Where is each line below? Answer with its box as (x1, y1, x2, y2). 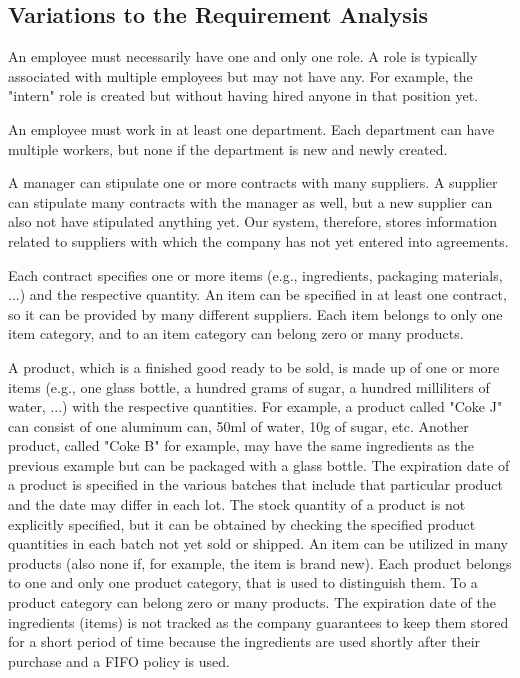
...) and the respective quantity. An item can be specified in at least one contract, (8, 284, 507, 305)
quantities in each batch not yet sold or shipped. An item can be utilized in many (8, 533, 508, 554)
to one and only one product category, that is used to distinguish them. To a (8, 572, 478, 593)
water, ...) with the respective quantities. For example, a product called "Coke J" (8, 396, 503, 417)
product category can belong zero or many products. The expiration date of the (8, 592, 496, 613)
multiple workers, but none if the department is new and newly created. (8, 138, 448, 159)
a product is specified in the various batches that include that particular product (8, 474, 503, 495)
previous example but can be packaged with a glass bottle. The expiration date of (8, 454, 510, 475)
